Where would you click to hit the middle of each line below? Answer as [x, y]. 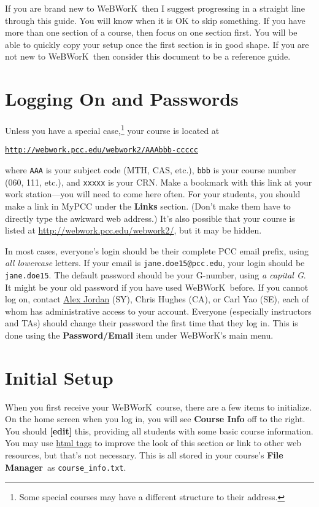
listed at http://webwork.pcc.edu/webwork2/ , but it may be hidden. [133, 230]
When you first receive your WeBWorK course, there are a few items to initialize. [159, 407]
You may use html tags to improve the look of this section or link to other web [153, 443]
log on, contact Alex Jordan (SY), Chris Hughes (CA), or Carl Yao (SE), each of [157, 299]
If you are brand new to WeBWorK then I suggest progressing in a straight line [155, 8]
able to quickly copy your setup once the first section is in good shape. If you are [157, 44]
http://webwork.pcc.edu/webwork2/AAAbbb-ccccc [102, 150]
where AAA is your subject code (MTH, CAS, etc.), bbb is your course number [151, 170]
